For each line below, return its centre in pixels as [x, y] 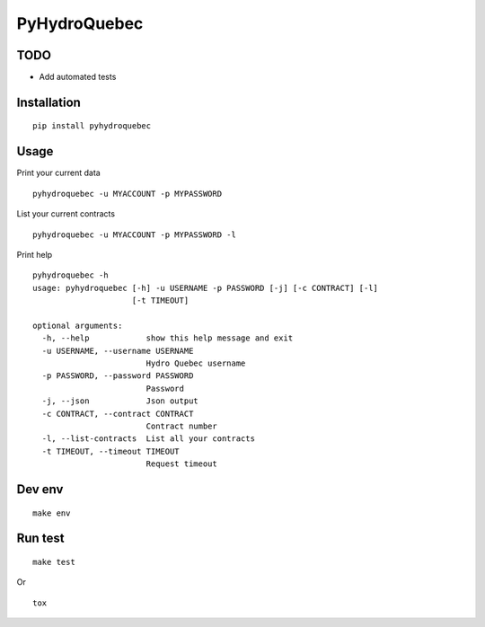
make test [54, 562]
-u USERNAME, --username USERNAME [118, 351]
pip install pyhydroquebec [92, 126]
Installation [48, 102]
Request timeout [181, 464]
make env [52, 513]
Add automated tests [78, 77]
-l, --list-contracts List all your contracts [149, 439]
